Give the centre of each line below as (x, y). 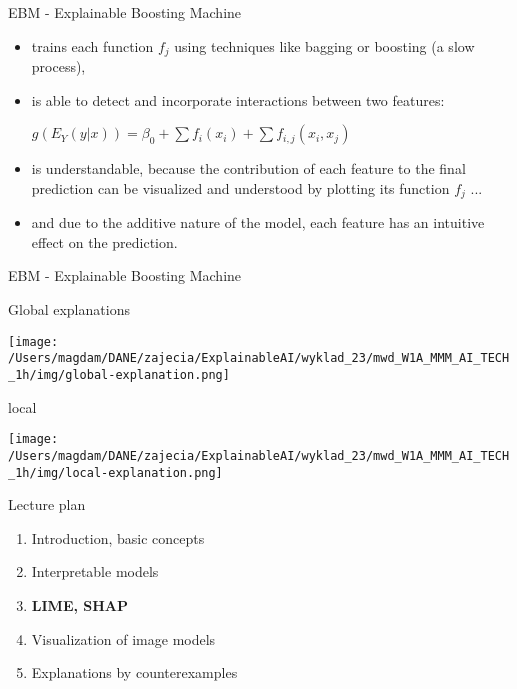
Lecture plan (47, 504)
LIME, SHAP (80, 604)
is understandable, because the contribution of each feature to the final (248, 168)
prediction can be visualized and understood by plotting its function (240, 187)
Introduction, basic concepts (118, 537)
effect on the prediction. (104, 241)
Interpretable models (95, 571)
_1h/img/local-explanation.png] (115, 472)
